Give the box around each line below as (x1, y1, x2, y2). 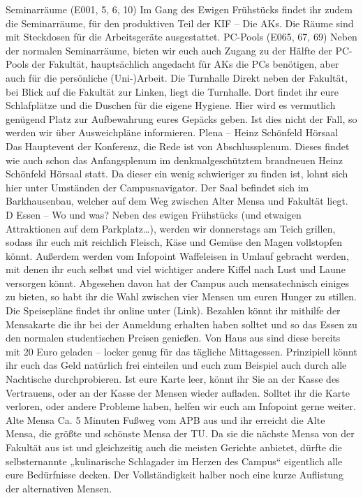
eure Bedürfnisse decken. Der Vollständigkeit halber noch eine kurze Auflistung (6, 467, 343, 482)
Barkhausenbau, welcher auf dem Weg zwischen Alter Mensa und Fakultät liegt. (6, 193, 348, 208)
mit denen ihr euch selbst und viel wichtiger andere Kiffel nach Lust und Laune (6, 262, 346, 277)
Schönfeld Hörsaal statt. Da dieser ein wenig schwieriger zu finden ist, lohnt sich (6, 166, 348, 181)
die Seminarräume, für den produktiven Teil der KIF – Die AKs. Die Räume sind (6, 15, 354, 30)
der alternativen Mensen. (6, 481, 112, 495)
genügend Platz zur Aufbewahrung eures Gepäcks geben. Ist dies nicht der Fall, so (6, 111, 357, 126)
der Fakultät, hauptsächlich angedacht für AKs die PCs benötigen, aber (31, 57, 339, 71)
